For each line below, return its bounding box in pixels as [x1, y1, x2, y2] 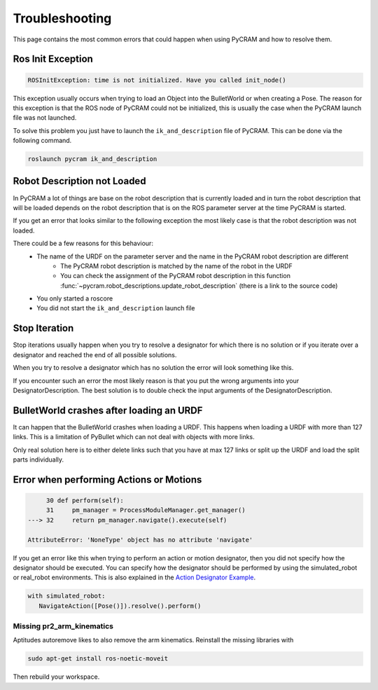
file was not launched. [13, 113, 77, 122]
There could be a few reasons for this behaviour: [13, 239, 154, 248]
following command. [13, 137, 72, 145]
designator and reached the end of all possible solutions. [13, 350, 177, 359]
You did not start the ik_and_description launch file [36, 304, 195, 312]
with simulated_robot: [27, 592, 106, 600]
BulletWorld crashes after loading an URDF [13, 404, 203, 416]
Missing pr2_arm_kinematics [13, 621, 113, 631]
